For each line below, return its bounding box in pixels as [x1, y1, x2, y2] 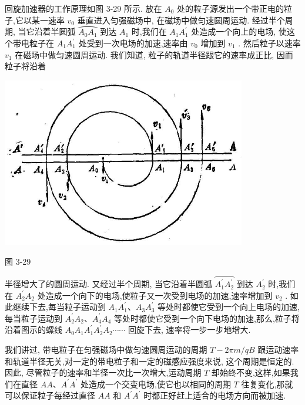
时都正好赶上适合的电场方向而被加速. [143, 389, 286, 401]
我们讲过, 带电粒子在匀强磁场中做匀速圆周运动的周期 [5, 343, 207, 356]
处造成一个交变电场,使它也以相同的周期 [80, 377, 231, 390]
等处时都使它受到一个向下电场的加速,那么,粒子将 [114, 312, 300, 324]
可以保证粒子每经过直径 [5, 389, 95, 401]
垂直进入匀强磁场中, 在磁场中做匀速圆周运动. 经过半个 [77, 14, 285, 26]
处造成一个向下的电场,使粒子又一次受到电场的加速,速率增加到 [37, 289, 273, 301]
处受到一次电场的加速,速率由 [78, 37, 188, 49]
